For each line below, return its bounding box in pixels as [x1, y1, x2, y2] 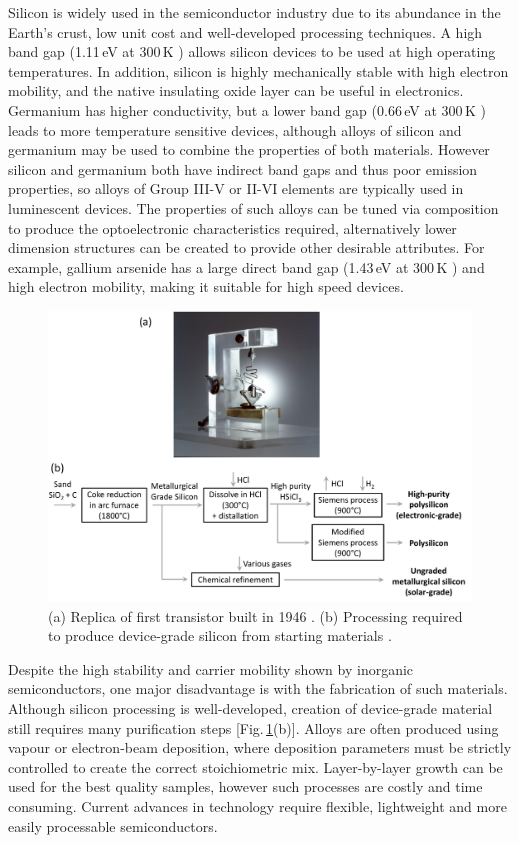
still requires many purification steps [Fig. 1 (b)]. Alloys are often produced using [8, 717, 499, 738]
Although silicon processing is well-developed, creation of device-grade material [8, 697, 493, 718]
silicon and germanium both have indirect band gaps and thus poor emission [8, 158, 478, 179]
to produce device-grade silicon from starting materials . [48, 625, 392, 646]
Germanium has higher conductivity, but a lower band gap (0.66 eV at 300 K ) [8, 99, 486, 120]
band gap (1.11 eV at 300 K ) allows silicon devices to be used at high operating [8, 41, 496, 62]
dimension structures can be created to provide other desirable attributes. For [8, 237, 485, 258]
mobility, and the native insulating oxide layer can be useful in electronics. [8, 80, 464, 101]
